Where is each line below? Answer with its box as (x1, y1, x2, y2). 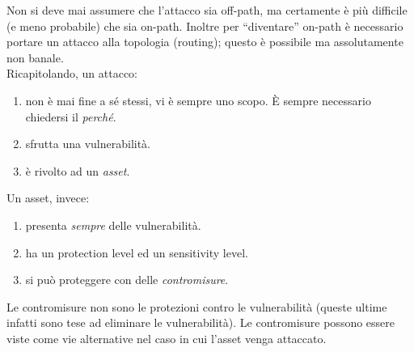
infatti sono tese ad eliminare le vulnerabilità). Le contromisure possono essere (6, 314, 395, 331)
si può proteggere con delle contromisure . (25, 271, 229, 288)
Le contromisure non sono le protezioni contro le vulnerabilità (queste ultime (6, 298, 387, 315)
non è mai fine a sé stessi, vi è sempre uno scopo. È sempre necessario (25, 91, 371, 108)
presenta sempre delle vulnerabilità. (25, 216, 201, 233)
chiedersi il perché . (25, 108, 116, 125)
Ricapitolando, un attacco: (6, 65, 137, 82)
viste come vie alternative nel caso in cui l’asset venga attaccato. (6, 329, 327, 346)
